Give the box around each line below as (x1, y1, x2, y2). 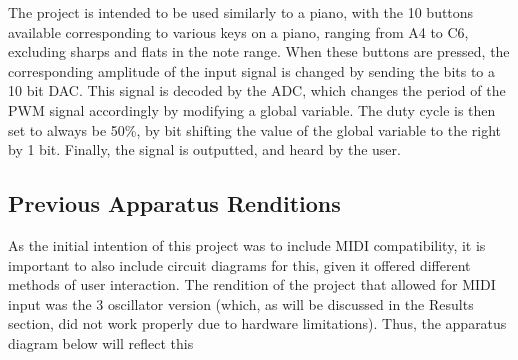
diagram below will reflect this (8, 332, 194, 353)
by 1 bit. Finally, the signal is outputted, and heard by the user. (8, 139, 401, 160)
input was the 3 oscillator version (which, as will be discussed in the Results (8, 293, 474, 314)
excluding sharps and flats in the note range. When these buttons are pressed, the (8, 41, 510, 62)
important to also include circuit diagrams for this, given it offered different (8, 254, 471, 275)
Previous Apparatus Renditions (8, 188, 341, 219)
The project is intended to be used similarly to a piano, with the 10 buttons (8, 2, 474, 22)
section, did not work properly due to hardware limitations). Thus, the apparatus (8, 313, 507, 334)
